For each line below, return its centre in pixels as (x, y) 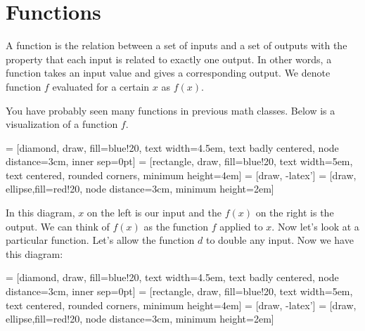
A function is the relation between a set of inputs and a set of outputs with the (177, 45)
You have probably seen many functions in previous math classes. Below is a (171, 110)
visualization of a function (62, 124)
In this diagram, (40, 213)
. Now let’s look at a (315, 226)
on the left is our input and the (154, 213)
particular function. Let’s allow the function (100, 240)
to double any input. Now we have (280, 240)
